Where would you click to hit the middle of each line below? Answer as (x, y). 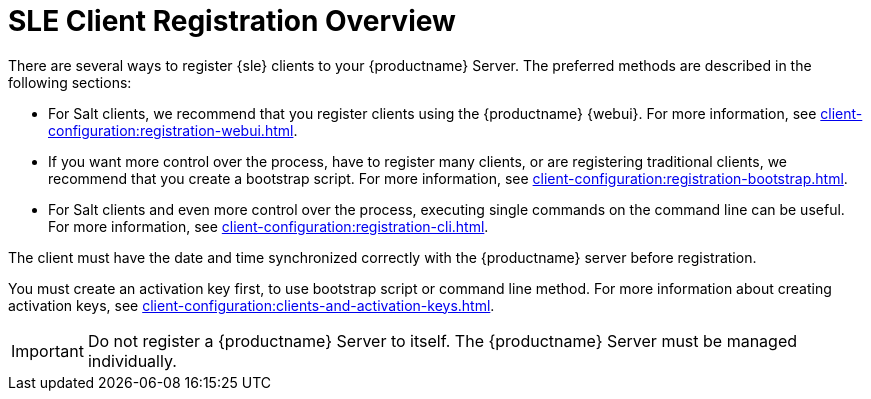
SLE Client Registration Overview (232, 21)
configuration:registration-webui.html (171, 130)
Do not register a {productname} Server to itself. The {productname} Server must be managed (442, 340)
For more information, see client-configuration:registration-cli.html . (268, 226)
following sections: (70, 82)
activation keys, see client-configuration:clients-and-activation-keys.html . (251, 305)
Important (47, 350)
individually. (132, 360)
